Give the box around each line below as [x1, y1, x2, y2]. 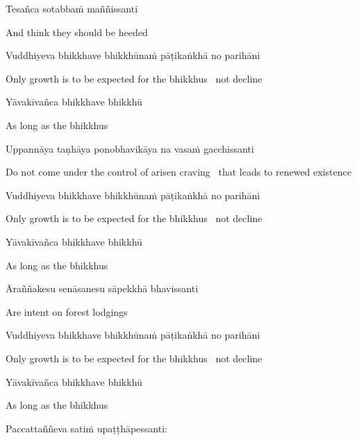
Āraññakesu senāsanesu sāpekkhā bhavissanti [6, 281, 199, 296]
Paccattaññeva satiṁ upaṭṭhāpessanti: [6, 421, 167, 435]
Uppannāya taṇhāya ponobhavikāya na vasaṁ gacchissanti [6, 141, 254, 155]
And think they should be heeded [6, 24, 148, 39]
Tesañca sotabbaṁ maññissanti [6, 1, 138, 15]
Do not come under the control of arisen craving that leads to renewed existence [6, 164, 351, 179]
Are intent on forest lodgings [6, 304, 128, 319]
